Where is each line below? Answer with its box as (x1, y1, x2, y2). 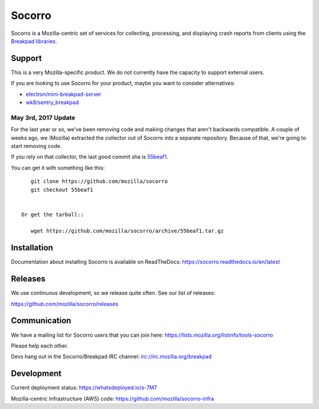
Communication (11, 315, 71, 326)
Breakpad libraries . (11, 37, 57, 44)
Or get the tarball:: (21, 211, 84, 218)
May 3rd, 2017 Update (11, 113, 76, 121)
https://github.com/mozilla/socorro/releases (11, 300, 119, 307)
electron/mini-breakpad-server (25, 91, 102, 98)
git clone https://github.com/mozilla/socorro (30, 178, 168, 185)
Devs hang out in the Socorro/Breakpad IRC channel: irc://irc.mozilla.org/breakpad (11, 353, 212, 360)
